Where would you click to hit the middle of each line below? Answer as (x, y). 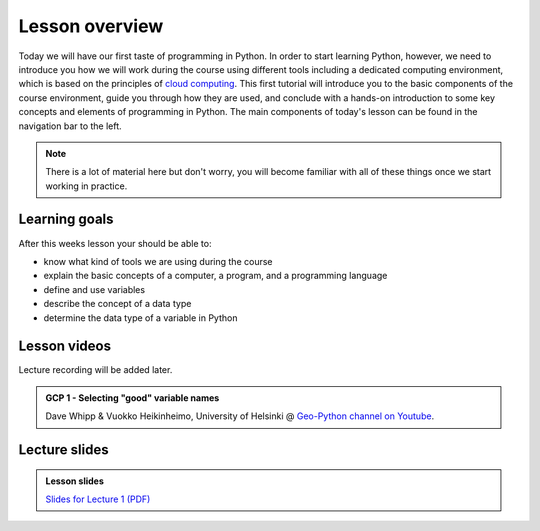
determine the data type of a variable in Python (140, 317)
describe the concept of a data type (117, 304)
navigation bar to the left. (70, 126)
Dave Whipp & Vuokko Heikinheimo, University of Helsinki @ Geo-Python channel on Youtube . (240, 416)
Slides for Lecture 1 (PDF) (98, 499)
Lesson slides (74, 481)
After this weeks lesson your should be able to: (115, 243)
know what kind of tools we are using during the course (158, 261)
